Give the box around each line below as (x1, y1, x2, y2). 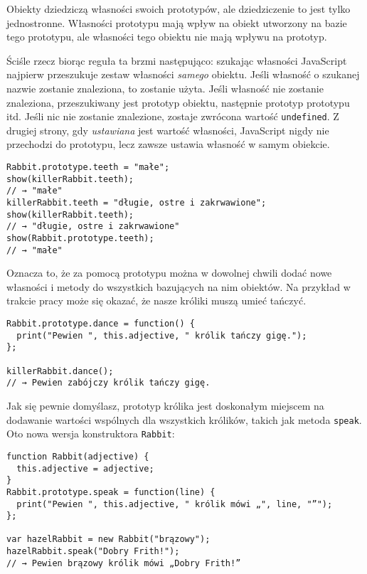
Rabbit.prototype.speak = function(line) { (6, 487, 216, 497)
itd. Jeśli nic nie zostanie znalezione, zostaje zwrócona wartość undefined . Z (6, 109, 339, 124)
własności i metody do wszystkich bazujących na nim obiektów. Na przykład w (6, 279, 351, 294)
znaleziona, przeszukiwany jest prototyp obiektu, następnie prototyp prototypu (6, 95, 350, 110)
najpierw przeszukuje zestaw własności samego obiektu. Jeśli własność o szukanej (6, 67, 360, 82)
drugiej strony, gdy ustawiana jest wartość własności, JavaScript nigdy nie (6, 122, 329, 137)
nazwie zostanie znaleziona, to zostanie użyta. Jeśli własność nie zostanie (6, 80, 324, 95)
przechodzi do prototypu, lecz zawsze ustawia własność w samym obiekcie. (6, 137, 330, 152)
